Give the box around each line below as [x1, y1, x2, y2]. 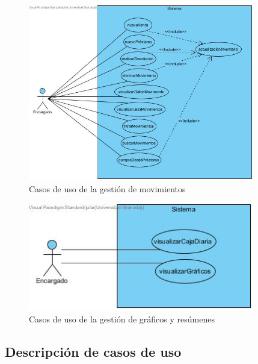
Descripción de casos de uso [5, 342, 182, 360]
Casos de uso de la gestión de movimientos [29, 182, 186, 195]
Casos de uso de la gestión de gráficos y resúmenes [29, 312, 215, 325]
